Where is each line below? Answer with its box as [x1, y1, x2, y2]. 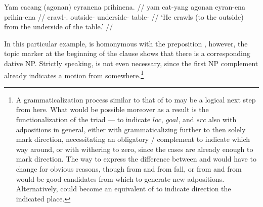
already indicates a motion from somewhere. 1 [4, 68, 144, 80]
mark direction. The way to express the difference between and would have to [16, 153, 256, 164]
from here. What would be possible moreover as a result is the [16, 104, 209, 115]
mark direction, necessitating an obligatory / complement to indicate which [16, 134, 250, 144]
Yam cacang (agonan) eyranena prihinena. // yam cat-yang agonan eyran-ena [4, 2, 245, 12]
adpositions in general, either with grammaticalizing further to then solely [16, 124, 246, 134]
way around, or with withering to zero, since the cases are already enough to [16, 143, 253, 154]
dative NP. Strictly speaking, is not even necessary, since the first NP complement [4, 58, 258, 68]
